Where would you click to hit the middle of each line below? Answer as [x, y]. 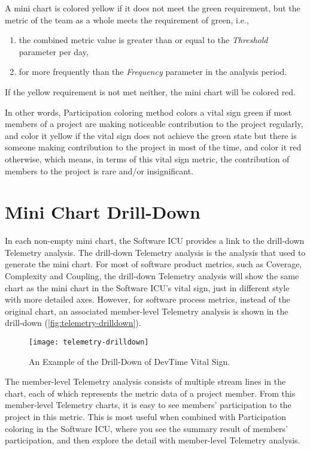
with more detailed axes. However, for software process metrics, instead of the [148, 299]
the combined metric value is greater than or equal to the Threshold [143, 40]
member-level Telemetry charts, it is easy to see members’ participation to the [148, 405]
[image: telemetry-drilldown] [89, 342]
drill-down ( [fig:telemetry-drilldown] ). [73, 323]
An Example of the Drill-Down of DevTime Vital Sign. [130, 361]
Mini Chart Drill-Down [103, 212]
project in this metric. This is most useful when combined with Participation [146, 417]
